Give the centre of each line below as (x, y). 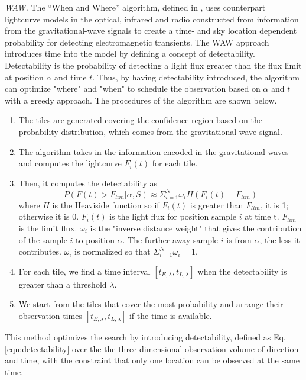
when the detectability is (242, 271)
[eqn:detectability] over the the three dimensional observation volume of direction (152, 348)
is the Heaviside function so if (106, 205)
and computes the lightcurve (70, 163)
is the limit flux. (48, 228)
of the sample (43, 239)
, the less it (280, 239)
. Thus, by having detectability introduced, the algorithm (196, 77)
